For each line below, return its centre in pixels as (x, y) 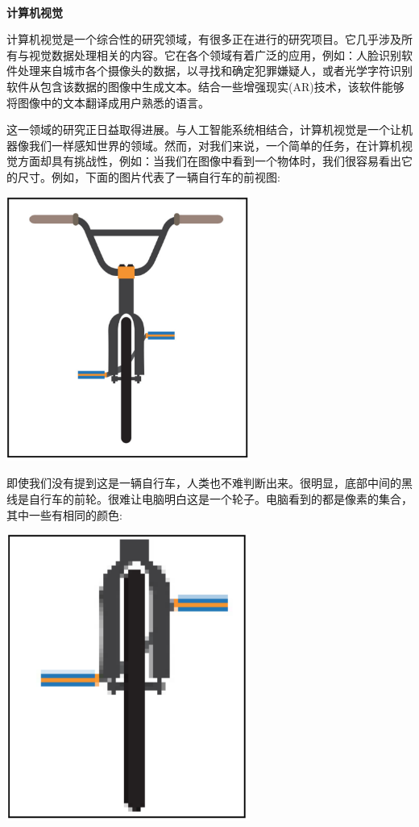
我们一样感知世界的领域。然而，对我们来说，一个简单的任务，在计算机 (215, 145)
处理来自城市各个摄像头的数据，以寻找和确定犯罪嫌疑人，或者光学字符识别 (215, 71)
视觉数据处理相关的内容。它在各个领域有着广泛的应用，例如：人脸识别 (215, 54)
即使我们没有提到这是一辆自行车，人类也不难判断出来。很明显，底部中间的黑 (209, 483)
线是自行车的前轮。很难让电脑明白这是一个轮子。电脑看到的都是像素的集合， (209, 499)
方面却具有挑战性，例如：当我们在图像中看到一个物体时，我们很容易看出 (209, 161)
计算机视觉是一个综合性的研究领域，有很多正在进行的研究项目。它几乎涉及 (204, 39)
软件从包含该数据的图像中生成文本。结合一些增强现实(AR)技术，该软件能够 (205, 86)
